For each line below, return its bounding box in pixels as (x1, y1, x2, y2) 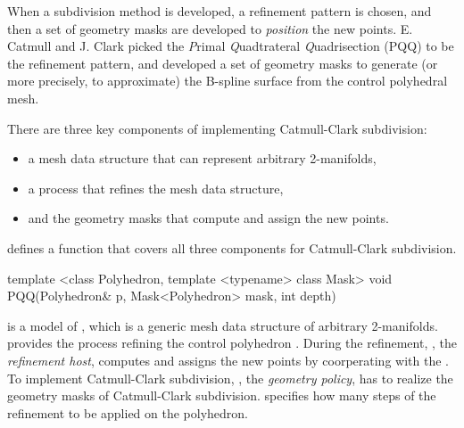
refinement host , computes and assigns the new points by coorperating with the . (7, 350, 449, 369)
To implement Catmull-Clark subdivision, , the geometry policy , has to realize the (7, 368, 453, 387)
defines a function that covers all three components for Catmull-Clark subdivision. (7, 238, 457, 257)
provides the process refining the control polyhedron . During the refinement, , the (7, 333, 457, 352)
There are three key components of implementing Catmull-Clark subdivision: (7, 119, 427, 137)
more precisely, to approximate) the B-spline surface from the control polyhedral (7, 71, 448, 90)
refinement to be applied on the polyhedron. (7, 403, 249, 422)
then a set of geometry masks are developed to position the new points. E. (7, 19, 413, 37)
